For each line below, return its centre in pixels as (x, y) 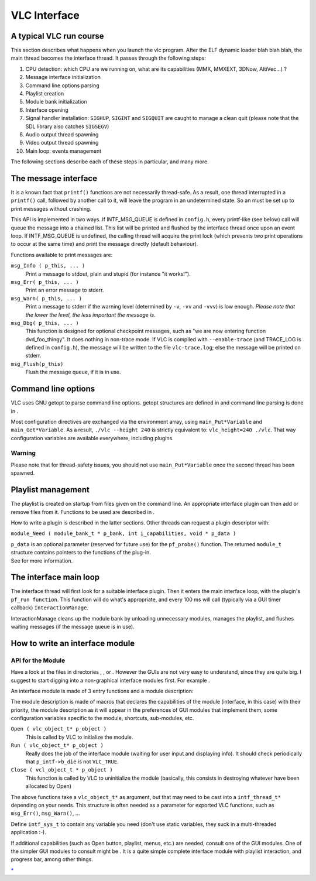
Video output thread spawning (62, 143)
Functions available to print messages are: (62, 255)
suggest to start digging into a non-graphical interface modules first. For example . (110, 680)
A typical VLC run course (58, 36)
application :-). (28, 832)
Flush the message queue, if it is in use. (73, 372)
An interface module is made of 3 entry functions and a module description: (102, 691)
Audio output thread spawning (62, 134)
